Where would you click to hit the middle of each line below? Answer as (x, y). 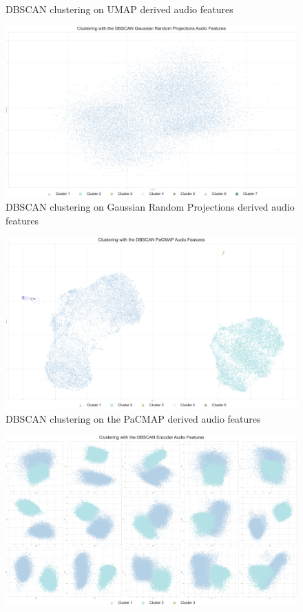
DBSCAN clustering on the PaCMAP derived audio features (133, 418)
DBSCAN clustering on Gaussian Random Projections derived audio (150, 207)
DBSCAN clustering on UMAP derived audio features (119, 9)
